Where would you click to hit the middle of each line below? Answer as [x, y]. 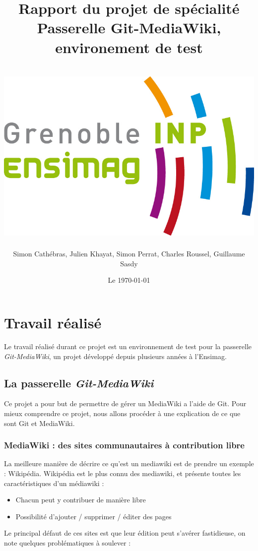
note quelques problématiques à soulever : [67, 542]
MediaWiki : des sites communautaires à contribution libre [124, 445]
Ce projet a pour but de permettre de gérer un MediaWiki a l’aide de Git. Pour [125, 403]
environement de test [129, 47]
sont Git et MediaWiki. [39, 423]
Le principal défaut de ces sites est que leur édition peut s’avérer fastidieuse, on [125, 533]
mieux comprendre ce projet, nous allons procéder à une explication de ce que [122, 413]
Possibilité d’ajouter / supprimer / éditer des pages [94, 516]
